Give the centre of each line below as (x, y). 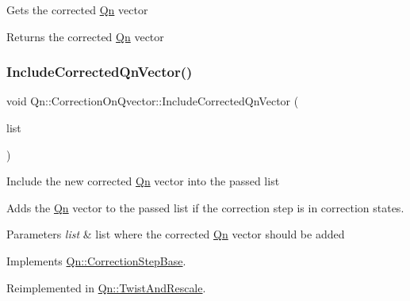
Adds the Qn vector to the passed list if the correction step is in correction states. (205, 207)
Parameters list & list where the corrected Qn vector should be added (176, 234)
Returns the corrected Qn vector (85, 36)
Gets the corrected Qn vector (77, 10)
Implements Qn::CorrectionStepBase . (96, 260)
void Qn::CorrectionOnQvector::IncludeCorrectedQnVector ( (153, 101)
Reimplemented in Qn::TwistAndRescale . (106, 287)
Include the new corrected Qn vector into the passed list (143, 181)
